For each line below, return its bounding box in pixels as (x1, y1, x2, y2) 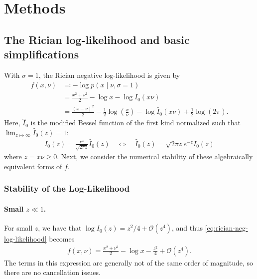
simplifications (4, 46, 79, 62)
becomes (49, 234, 75, 244)
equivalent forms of (4, 161, 62, 171)
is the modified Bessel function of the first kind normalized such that (30, 117, 241, 128)
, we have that (38, 223, 82, 233)
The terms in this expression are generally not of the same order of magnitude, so (4, 257, 253, 268)
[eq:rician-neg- (205, 223, 248, 233)
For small (4, 223, 33, 233)
